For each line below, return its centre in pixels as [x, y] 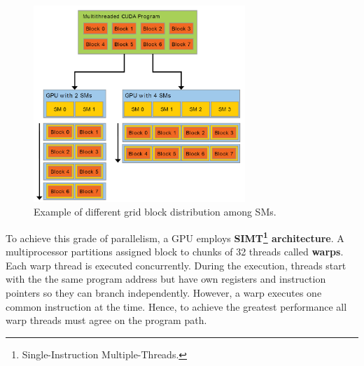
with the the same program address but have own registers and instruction [166, 279]
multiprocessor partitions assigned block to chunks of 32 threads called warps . [175, 252]
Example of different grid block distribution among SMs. [155, 212]
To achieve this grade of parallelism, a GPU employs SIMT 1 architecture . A [175, 237]
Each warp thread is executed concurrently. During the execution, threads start [176, 265]
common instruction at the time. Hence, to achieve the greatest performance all [176, 306]
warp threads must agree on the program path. [106, 320]
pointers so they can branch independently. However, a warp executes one [164, 293]
